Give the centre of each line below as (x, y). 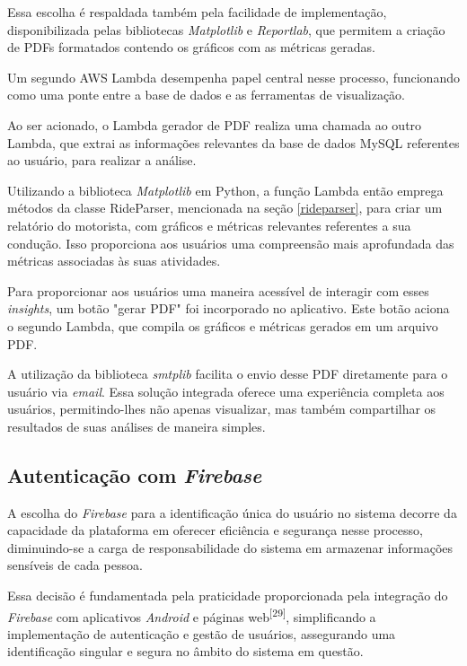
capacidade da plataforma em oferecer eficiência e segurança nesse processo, (215, 530)
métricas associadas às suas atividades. (114, 261)
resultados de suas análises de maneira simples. (137, 426)
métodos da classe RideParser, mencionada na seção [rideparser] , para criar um (225, 208)
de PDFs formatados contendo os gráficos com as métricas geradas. (191, 47)
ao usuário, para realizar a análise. (102, 160)
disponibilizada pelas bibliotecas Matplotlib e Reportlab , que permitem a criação (226, 29)
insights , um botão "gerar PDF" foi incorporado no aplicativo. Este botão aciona (229, 308)
